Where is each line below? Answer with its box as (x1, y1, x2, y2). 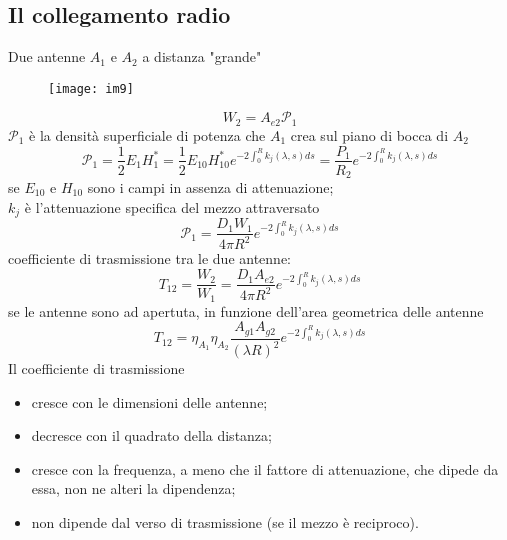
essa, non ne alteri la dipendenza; (31, 478, 236, 499)
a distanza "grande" (142, 46, 262, 67)
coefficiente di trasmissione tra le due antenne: (8, 248, 291, 269)
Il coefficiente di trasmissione (8, 358, 185, 378)
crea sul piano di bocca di (290, 124, 449, 145)
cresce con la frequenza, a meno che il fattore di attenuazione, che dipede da (31, 458, 499, 479)
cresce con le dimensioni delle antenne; (31, 391, 268, 412)
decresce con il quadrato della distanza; (31, 425, 272, 446)
